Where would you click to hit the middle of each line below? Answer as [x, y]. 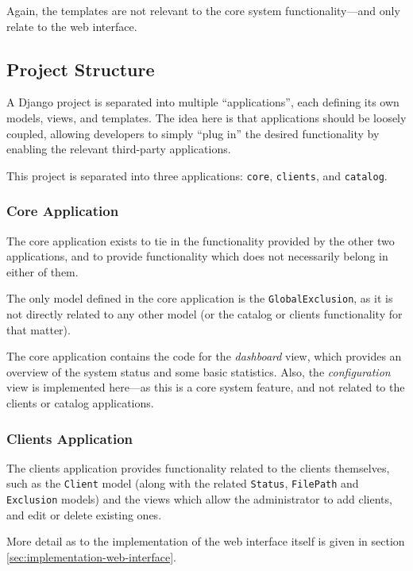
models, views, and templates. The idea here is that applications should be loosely [206, 117]
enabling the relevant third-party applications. [119, 149]
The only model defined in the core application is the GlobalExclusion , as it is [200, 298]
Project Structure [81, 69]
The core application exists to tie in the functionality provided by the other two [201, 240]
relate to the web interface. [72, 26]
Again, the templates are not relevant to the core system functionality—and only [203, 10]
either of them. [42, 271]
